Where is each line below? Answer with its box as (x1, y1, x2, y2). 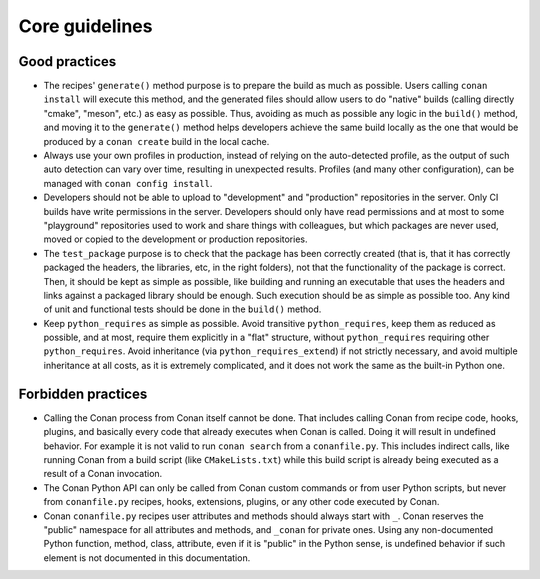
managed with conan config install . (43, 177, 213, 189)
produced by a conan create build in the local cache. (43, 135, 270, 147)
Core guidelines (18, 15, 153, 37)
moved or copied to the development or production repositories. (43, 233, 309, 245)
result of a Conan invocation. (43, 468, 163, 480)
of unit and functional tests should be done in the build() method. (43, 303, 322, 315)
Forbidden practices (18, 385, 148, 402)
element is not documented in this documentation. (43, 551, 251, 564)
